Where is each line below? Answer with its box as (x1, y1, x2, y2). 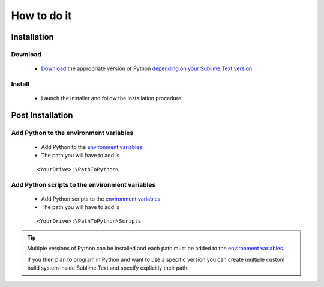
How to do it (11, 9, 72, 22)
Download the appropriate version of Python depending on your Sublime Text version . (41, 65, 254, 72)
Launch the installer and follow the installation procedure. (41, 95, 183, 102)
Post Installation (11, 110, 73, 120)
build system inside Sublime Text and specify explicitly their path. (27, 264, 189, 271)
